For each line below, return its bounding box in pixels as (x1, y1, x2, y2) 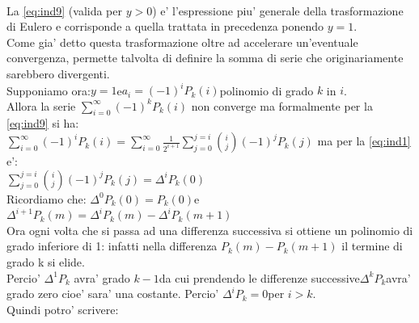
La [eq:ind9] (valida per (6, 2, 122, 19)
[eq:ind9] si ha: (6, 115, 79, 132)
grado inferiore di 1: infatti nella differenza (6, 237, 218, 254)
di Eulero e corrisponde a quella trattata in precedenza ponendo (6, 18, 324, 35)
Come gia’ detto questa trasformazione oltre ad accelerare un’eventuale (6, 33, 358, 50)
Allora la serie (6, 97, 76, 114)
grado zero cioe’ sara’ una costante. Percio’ (6, 285, 219, 302)
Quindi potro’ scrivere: (6, 300, 119, 317)
